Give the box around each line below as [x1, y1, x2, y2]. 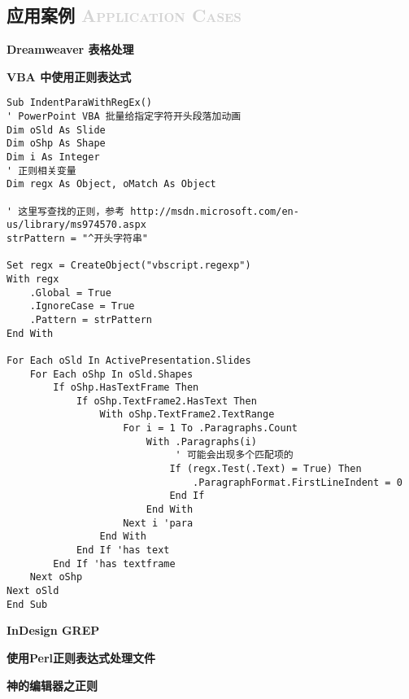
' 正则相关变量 [7, 164, 76, 177]
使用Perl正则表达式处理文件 [7, 649, 156, 666]
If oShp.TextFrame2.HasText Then [76, 395, 257, 407]
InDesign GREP [7, 622, 100, 639]
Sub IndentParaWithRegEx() [7, 97, 152, 109]
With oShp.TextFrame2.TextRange [99, 408, 275, 421]
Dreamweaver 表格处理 [7, 41, 134, 58]
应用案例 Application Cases [7, 2, 241, 28]
